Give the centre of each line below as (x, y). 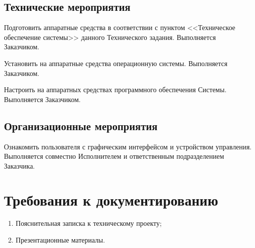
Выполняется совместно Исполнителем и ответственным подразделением (114, 156)
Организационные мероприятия (81, 125)
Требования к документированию (111, 199)
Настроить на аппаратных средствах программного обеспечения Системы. (115, 89)
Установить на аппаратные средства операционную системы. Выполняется (116, 63)
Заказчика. (20, 165)
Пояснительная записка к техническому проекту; (89, 223)
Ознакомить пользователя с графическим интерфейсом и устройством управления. (128, 146)
